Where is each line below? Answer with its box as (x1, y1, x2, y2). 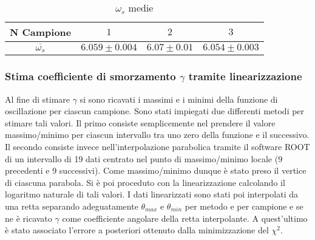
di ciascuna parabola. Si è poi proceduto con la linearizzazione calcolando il (5, 176, 285, 188)
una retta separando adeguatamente (5, 200, 138, 213)
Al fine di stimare (5, 92, 70, 105)
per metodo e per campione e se (185, 200, 303, 213)
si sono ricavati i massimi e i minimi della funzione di (80, 92, 278, 105)
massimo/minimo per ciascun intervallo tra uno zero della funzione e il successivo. (5, 128, 310, 141)
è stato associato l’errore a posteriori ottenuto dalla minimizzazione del (5, 224, 269, 236)
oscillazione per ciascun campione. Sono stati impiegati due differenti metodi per (5, 105, 305, 117)
